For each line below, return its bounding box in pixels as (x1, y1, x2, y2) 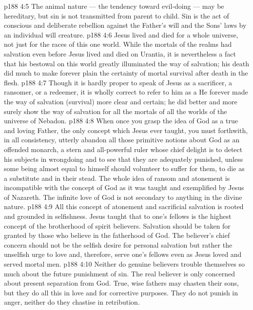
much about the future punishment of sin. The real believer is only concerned (4, 268, 235, 278)
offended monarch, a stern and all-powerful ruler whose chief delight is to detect (4, 144, 243, 154)
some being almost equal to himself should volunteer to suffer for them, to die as (4, 163, 245, 174)
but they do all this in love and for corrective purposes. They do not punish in (4, 287, 238, 297)
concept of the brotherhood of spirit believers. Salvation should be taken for (4, 220, 231, 231)
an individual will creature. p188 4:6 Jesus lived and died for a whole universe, (4, 29, 238, 39)
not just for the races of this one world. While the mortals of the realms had (4, 39, 232, 49)
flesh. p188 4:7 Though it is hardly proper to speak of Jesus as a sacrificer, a (4, 77, 232, 87)
